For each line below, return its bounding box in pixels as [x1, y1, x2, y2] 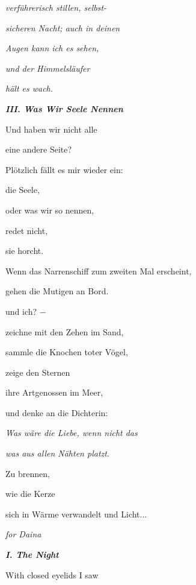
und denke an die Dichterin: [5, 406, 108, 419]
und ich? [5, 305, 37, 317]
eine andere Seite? [5, 143, 72, 156]
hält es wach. [5, 82, 54, 95]
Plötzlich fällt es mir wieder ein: [5, 163, 123, 175]
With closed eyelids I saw [5, 568, 99, 581]
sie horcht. [5, 244, 44, 257]
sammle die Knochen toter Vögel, [5, 346, 128, 358]
